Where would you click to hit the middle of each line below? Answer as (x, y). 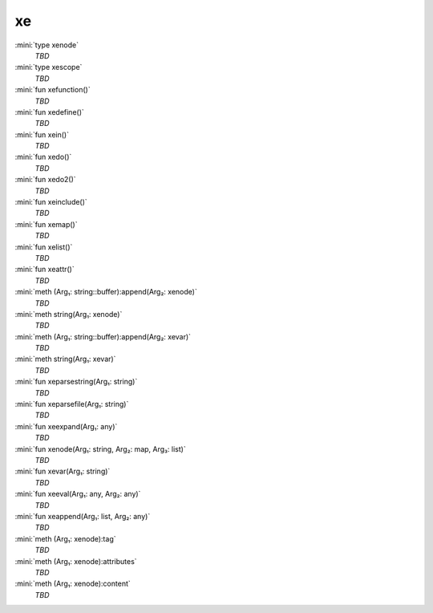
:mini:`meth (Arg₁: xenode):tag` (65, 538)
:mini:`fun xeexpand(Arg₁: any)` (66, 426)
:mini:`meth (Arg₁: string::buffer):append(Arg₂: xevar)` (103, 336)
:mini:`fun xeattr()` (45, 270)
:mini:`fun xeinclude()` (51, 202)
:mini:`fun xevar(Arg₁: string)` (63, 471)
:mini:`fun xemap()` (46, 224)
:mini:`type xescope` (49, 67)
